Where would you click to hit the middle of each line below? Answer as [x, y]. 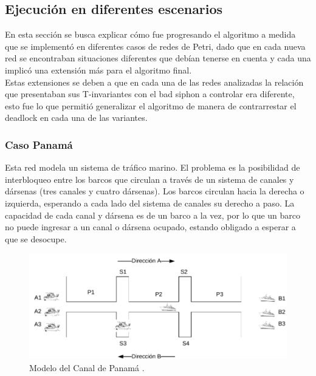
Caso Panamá [39, 144]
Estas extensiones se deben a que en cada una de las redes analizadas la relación [154, 82]
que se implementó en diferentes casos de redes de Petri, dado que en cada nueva [155, 46]
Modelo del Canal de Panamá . [87, 367]
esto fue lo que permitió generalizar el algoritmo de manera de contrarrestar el [151, 105]
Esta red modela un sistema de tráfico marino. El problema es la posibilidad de [153, 167]
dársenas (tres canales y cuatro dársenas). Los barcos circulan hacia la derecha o [155, 191]
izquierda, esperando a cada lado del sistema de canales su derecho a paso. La [150, 203]
